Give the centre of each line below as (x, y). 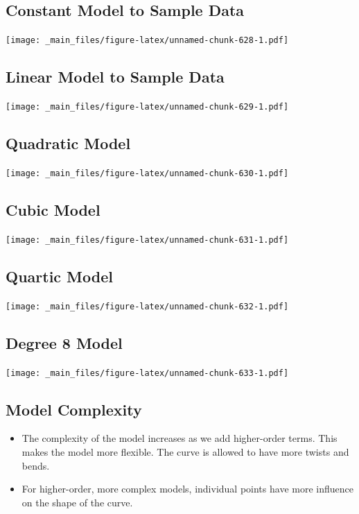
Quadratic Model (68, 143)
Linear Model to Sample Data (115, 77)
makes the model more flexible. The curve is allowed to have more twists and (185, 451)
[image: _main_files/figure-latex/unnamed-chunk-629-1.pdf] (147, 107)
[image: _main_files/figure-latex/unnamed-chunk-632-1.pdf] (147, 306)
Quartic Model (59, 276)
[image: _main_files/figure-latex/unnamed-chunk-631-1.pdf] (147, 240)
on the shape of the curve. (77, 502)
